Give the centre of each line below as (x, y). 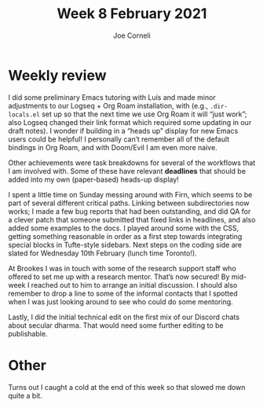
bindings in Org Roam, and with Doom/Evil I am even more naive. (113, 147)
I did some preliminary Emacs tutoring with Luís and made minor (112, 97)
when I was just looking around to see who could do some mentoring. (121, 301)
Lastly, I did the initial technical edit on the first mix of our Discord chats (124, 317)
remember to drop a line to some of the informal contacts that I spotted (123, 293)
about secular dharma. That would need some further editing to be (116, 325)
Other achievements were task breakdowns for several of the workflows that (132, 163)
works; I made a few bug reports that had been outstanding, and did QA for (130, 211)
